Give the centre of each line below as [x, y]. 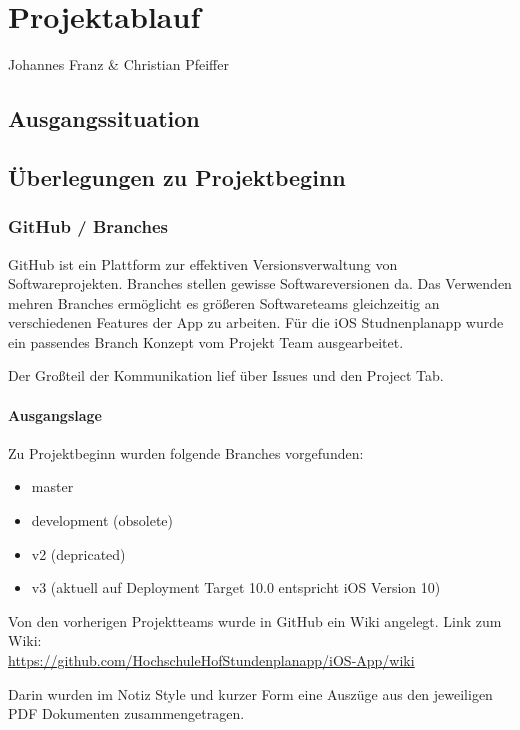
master [52, 486]
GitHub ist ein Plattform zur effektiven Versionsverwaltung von [203, 263]
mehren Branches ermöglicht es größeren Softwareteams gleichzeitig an [224, 302]
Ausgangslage [55, 414]
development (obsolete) [102, 520]
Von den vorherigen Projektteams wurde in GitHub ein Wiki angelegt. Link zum [255, 620]
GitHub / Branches [88, 226]
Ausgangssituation [104, 118]
